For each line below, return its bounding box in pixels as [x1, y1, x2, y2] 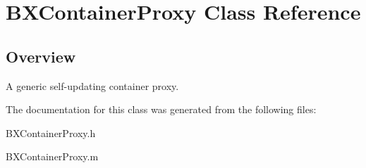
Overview [6, 45, 76, 67]
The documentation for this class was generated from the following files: [6, 102, 317, 117]
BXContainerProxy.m [6, 149, 99, 164]
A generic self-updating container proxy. [6, 78, 179, 93]
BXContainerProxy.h [6, 125, 96, 140]
